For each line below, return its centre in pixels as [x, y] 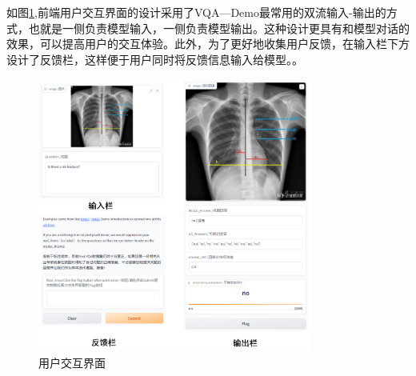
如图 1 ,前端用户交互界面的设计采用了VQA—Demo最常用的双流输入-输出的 [196, 12]
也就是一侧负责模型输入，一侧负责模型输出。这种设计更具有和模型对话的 [219, 28]
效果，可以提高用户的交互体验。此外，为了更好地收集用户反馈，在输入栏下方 [208, 44]
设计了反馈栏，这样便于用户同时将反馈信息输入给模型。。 [155, 59]
